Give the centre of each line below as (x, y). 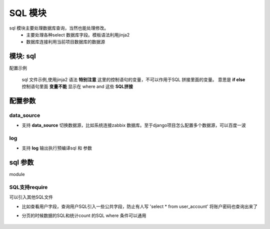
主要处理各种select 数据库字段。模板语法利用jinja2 (78, 34)
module (17, 174)
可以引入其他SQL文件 (31, 197)
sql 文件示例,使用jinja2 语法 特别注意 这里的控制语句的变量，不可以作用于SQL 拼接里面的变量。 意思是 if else (133, 79)
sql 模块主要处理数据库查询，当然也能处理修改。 (59, 28)
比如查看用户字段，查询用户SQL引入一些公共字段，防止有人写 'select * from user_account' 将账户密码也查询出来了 (140, 206)
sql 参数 (21, 162)
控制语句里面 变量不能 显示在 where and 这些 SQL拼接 (77, 86)
